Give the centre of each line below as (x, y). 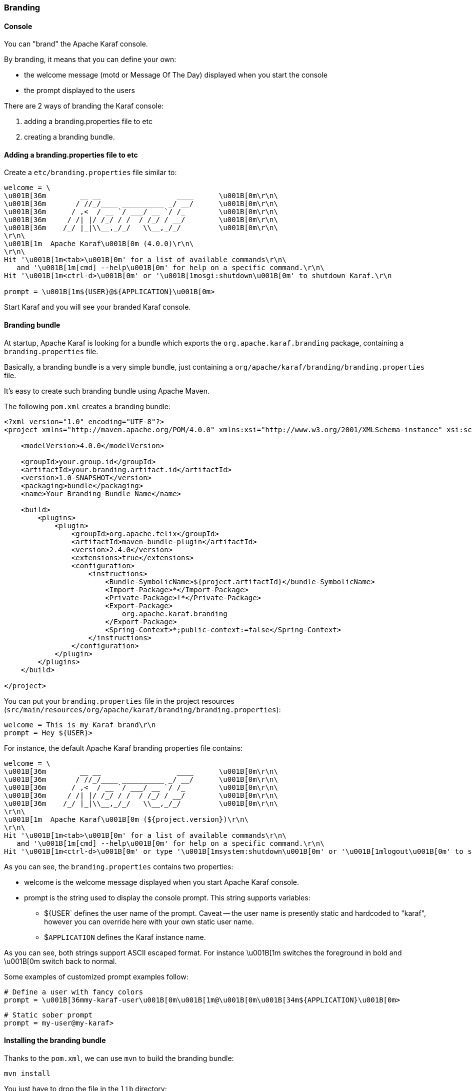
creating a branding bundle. (69, 137)
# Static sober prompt (48, 1015)
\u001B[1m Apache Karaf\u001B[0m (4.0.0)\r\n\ (99, 244)
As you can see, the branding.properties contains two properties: (119, 866)
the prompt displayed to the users (79, 91)
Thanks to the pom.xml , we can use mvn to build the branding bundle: (119, 1058)
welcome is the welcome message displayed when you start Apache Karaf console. (162, 882)
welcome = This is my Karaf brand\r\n (80, 725)
